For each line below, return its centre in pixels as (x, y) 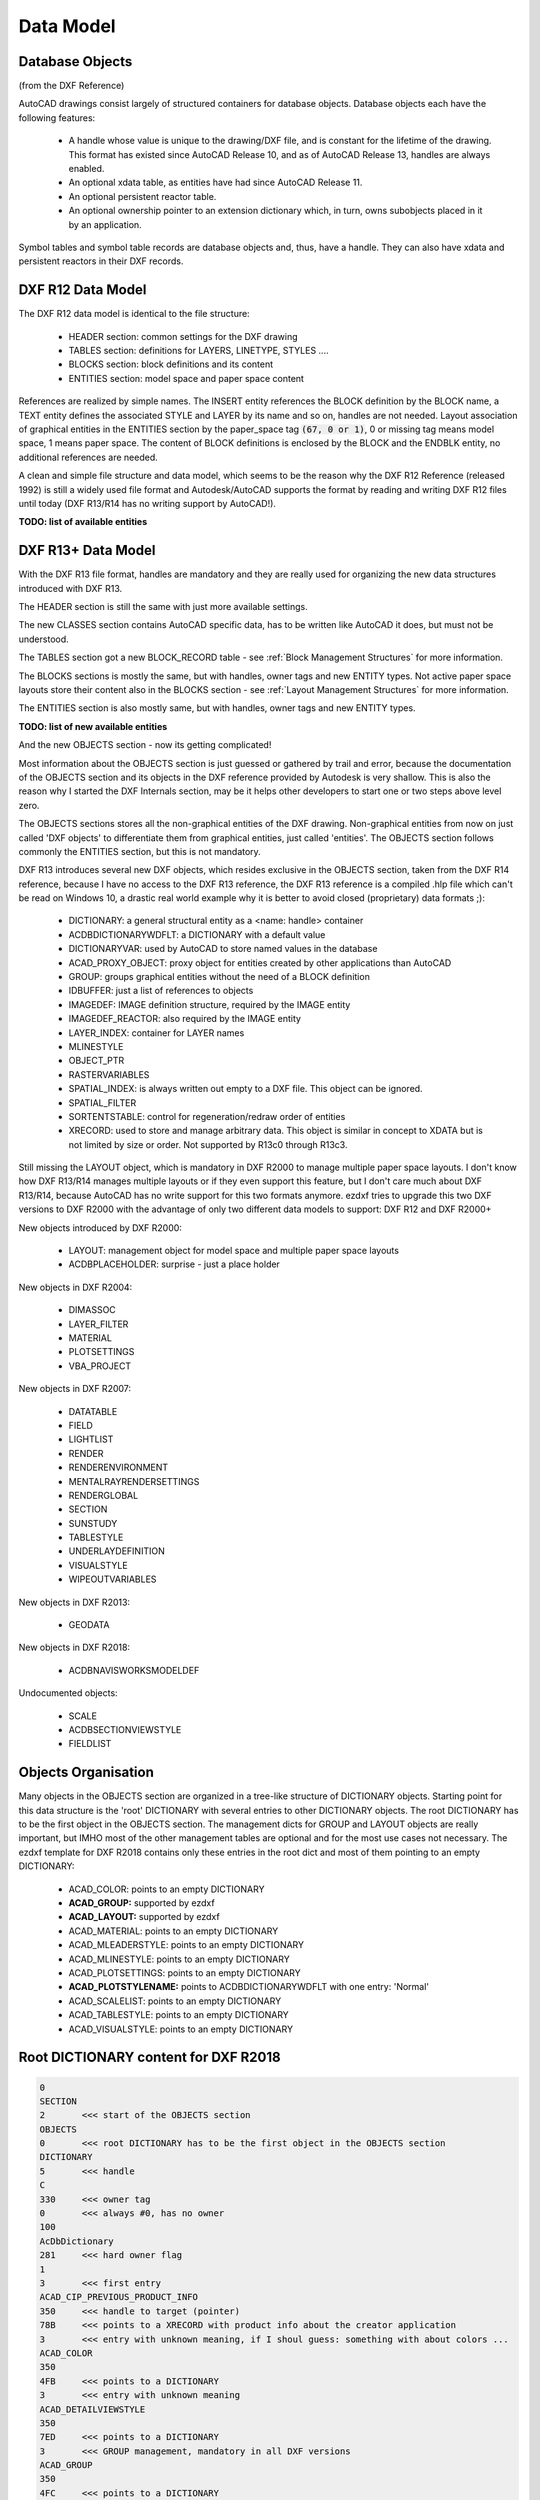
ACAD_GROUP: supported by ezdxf (141, 1903)
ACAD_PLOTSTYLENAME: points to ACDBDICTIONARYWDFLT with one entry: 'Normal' (249, 1987)
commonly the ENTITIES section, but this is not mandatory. (140, 851)
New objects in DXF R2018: (74, 1647)
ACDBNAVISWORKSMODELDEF (134, 1670)
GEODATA (89, 1625)
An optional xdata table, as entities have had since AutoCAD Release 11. (215, 182)
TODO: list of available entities (83, 522)
